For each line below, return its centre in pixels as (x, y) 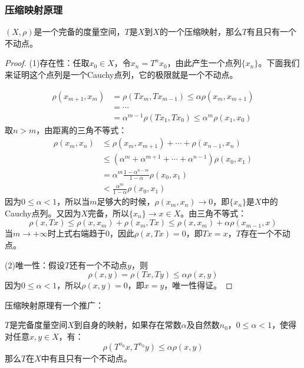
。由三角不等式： (214, 213)
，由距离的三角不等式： (82, 129)
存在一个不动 (265, 233)
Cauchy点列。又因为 (43, 213)
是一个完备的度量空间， (79, 32)
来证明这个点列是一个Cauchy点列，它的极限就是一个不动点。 (121, 74)
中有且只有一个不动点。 (86, 358)
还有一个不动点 (99, 264)
